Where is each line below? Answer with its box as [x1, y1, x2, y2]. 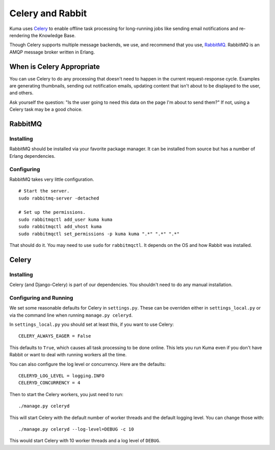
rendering [9, 32, 30, 38]
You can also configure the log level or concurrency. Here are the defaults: [9, 361, 166, 367]
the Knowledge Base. [31, 32, 76, 38]
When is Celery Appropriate [9, 62, 100, 71]
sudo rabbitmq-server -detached [18, 195, 99, 201]
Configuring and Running [9, 294, 73, 301]
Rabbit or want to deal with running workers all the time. [9, 352, 127, 358]
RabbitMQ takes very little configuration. [9, 176, 94, 182]
